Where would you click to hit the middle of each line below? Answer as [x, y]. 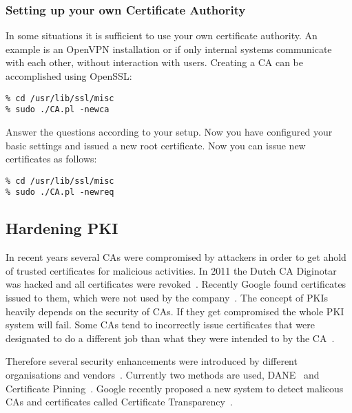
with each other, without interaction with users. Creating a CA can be [154, 62]
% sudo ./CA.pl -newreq [60, 192]
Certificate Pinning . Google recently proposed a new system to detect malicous [175, 388]
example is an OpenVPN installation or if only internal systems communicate [169, 49]
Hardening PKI [62, 228]
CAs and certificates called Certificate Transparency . [119, 402]
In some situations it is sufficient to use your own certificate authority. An [162, 35]
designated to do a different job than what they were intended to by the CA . [170, 338]
